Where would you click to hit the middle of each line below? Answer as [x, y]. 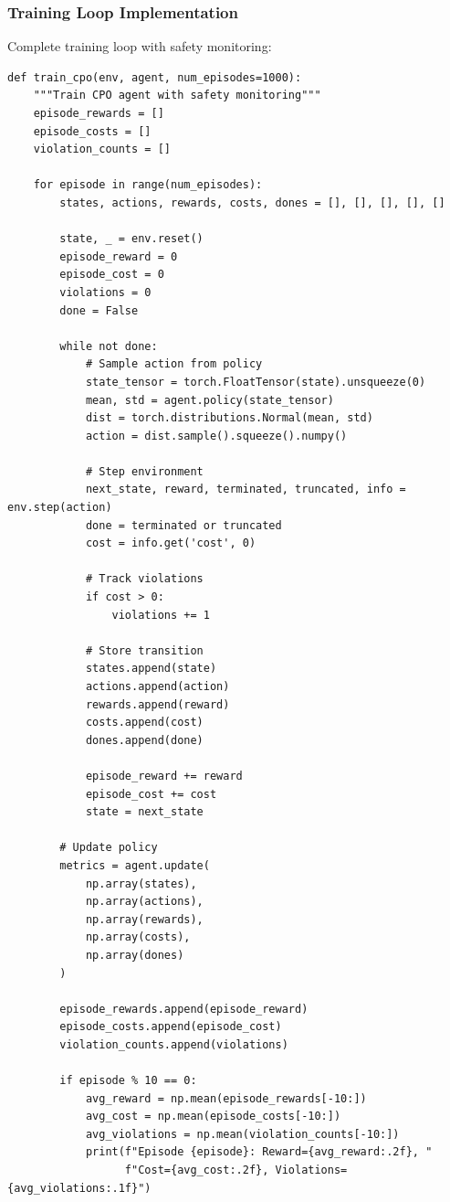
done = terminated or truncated [183, 525]
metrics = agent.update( [135, 865]
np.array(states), [141, 883]
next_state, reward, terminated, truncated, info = [246, 489]
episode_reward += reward [164, 776]
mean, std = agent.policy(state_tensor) [209, 400]
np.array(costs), [138, 937]
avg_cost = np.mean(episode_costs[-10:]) [213, 1117]
